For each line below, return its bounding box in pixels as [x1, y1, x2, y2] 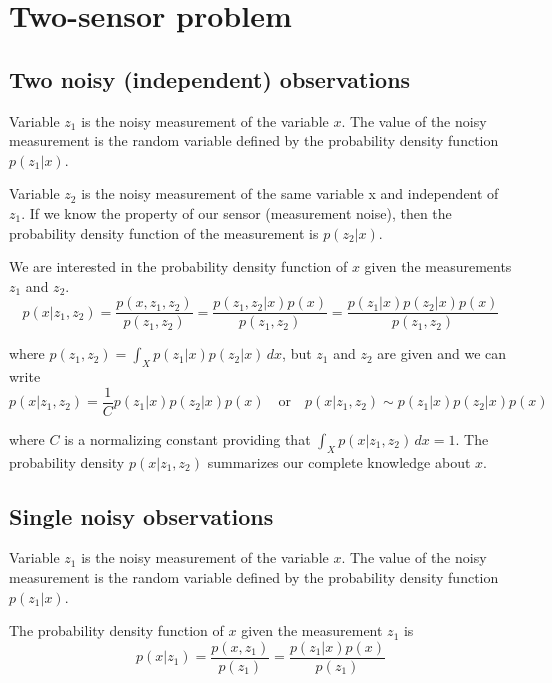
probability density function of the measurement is [9, 222, 319, 243]
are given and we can [377, 343, 507, 364]
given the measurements [364, 256, 512, 277]
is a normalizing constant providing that [64, 428, 311, 449]
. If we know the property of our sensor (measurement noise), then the [21, 202, 452, 223]
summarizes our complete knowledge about [207, 451, 471, 472]
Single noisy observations [9, 500, 274, 531]
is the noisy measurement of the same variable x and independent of [81, 183, 499, 204]
